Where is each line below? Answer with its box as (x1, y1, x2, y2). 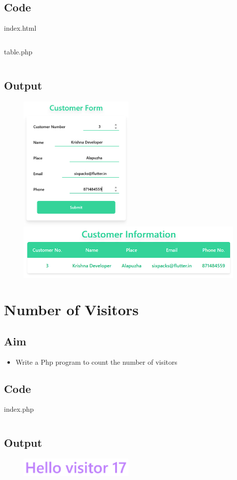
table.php (4, 46, 33, 56)
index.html (4, 23, 37, 33)
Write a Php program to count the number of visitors (15, 356, 178, 367)
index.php (4, 404, 34, 414)
